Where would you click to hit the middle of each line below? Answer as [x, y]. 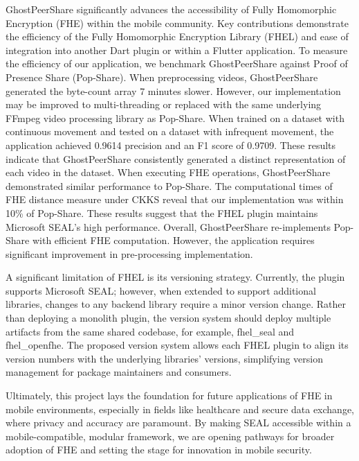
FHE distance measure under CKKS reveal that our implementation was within [175, 199]
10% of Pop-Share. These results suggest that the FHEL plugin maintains [162, 212]
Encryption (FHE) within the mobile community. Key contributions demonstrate [177, 23]
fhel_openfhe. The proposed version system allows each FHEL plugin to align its [177, 345]
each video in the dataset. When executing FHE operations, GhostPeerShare [168, 172]
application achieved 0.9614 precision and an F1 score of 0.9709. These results [171, 145]
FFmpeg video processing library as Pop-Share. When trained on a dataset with [175, 118]
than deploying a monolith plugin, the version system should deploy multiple [168, 318]
